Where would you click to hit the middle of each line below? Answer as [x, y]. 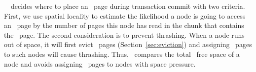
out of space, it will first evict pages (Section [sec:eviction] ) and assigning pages [128, 44]
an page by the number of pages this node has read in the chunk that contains [124, 25]
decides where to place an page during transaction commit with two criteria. [128, 6]
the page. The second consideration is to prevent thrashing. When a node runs [124, 35]
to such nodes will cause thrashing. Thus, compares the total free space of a [122, 54]
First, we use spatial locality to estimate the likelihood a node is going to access [125, 15]
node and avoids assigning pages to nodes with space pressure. [100, 63]
